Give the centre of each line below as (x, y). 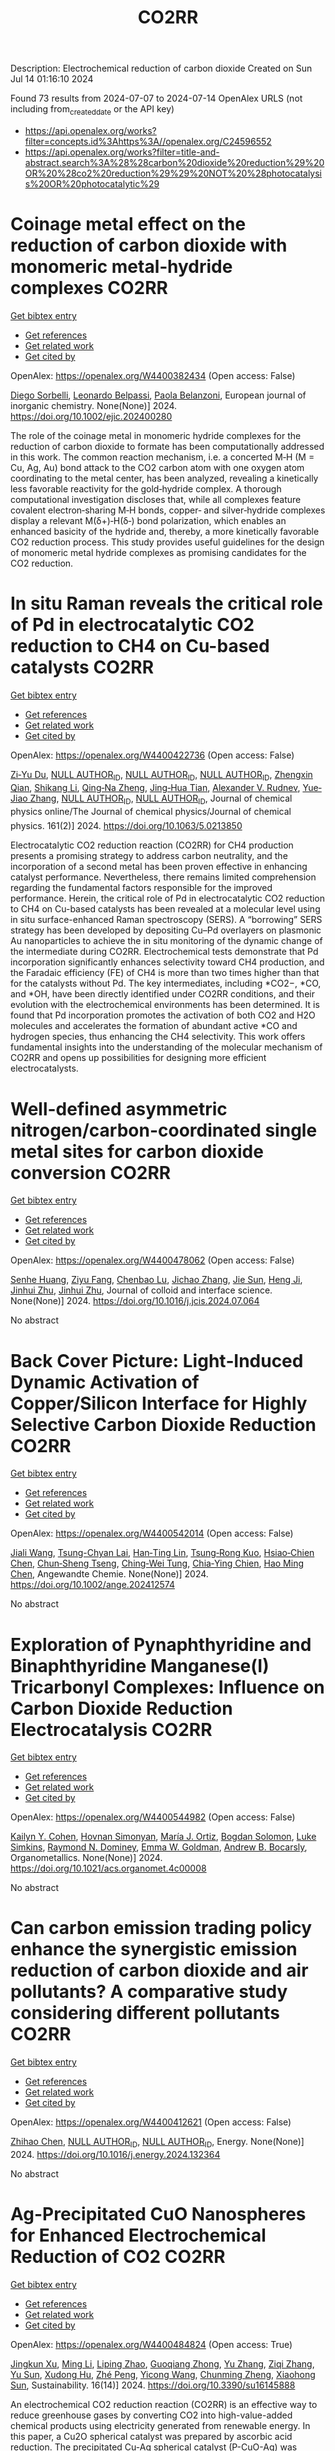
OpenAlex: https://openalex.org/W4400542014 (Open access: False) (152, 1533)
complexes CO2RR (89, 288)
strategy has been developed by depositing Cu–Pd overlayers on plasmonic (166, 930)
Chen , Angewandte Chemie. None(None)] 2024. (109, 1574)
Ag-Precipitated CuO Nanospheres (158, 2214)
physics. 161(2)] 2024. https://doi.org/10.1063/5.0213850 (126, 826)
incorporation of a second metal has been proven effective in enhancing (159, 867)
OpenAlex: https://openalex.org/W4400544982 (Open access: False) (153, 1817)
